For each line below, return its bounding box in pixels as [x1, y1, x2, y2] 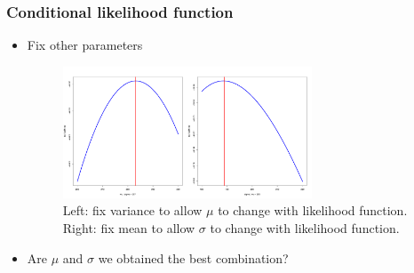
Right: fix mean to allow [62, 219, 195, 237]
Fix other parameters [27, 36, 143, 54]
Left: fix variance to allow [62, 201, 203, 220]
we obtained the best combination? [98, 248, 289, 267]
